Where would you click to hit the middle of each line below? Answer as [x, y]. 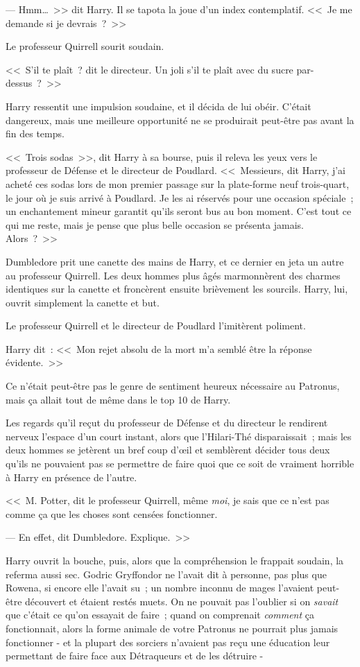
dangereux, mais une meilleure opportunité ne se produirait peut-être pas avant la [180, 120]
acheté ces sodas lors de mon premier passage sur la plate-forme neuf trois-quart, [178, 183]
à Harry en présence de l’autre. [71, 477]
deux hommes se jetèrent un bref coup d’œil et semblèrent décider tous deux [168, 450]
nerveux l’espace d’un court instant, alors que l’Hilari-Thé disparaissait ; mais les [179, 436]
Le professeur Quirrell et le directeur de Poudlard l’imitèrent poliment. [156, 326]
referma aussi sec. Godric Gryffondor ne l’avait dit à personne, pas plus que [166, 574]
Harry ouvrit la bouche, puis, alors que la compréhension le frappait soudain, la [175, 560]
